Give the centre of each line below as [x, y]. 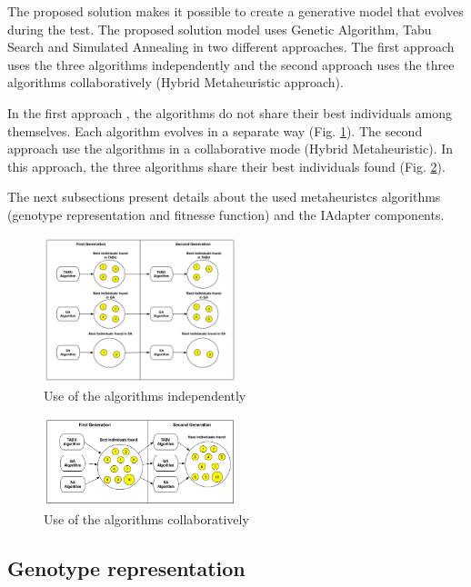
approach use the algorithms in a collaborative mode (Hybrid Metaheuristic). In [230, 149]
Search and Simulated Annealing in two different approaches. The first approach [231, 47]
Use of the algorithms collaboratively [146, 518]
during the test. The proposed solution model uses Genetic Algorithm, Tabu [220, 29]
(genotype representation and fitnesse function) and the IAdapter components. [226, 214]
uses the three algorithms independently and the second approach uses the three [231, 64]
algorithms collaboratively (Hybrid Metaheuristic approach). [175, 82]
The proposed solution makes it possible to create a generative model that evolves [235, 11]
